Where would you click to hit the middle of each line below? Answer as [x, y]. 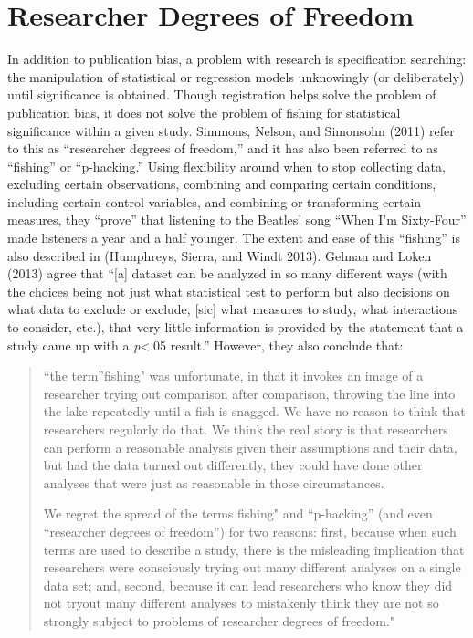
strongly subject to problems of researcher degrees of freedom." [219, 620]
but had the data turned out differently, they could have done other [233, 465]
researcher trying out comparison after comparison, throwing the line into [249, 393]
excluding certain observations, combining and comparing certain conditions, [222, 184]
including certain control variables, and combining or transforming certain [215, 201]
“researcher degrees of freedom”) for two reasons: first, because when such [250, 531]
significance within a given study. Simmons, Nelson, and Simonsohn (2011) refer [231, 130]
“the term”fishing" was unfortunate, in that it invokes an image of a [233, 376]
